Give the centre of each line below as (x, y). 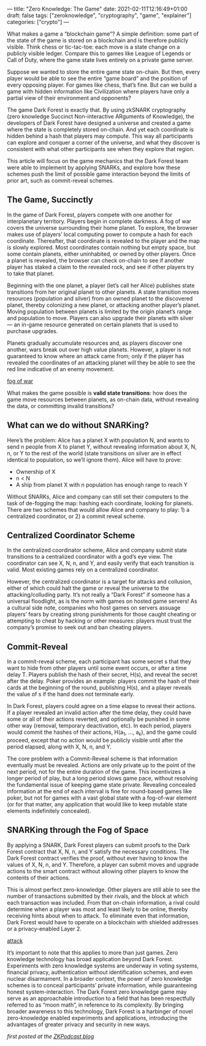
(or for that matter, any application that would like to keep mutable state (97, 804)
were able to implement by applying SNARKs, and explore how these (93, 167)
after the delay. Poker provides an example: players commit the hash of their (103, 681)
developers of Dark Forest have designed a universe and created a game (99, 123)
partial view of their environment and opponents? (69, 98)
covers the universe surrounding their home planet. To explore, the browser (102, 227)
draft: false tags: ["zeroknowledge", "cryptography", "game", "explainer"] (99, 15)
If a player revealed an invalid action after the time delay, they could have (99, 713)
